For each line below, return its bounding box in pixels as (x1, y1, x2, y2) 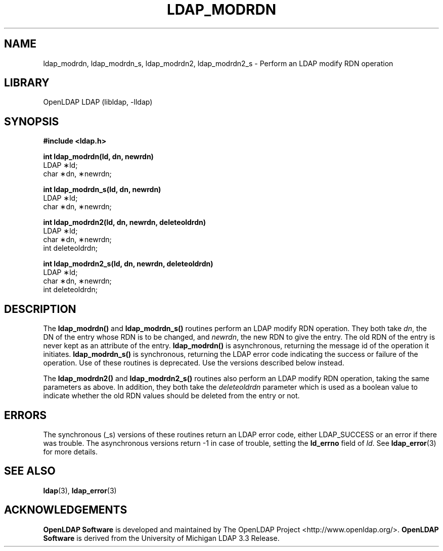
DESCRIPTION (4, 302, 76, 315)
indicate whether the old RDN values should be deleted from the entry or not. (43, 391, 300, 400)
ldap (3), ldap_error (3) (43, 486, 117, 495)
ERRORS (4, 408, 47, 422)
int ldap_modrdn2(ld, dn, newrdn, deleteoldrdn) (43, 218, 206, 227)
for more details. (43, 447, 98, 456)
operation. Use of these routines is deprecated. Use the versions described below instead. (43, 358, 344, 368)
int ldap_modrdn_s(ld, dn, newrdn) (43, 185, 161, 194)
